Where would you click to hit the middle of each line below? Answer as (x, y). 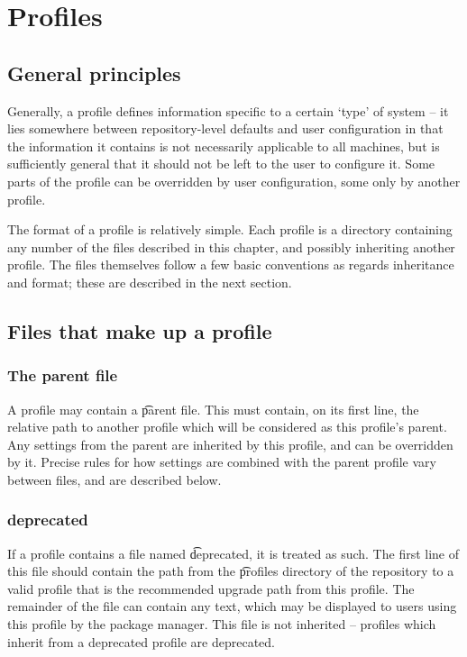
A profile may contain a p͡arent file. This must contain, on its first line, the (213, 409)
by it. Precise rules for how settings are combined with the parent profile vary (222, 462)
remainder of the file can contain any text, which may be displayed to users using (232, 606)
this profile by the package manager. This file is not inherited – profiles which (222, 624)
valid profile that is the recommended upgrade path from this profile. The (211, 588)
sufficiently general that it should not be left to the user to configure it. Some (221, 164)
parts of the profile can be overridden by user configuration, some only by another (234, 181)
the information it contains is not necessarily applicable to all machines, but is (224, 146)
